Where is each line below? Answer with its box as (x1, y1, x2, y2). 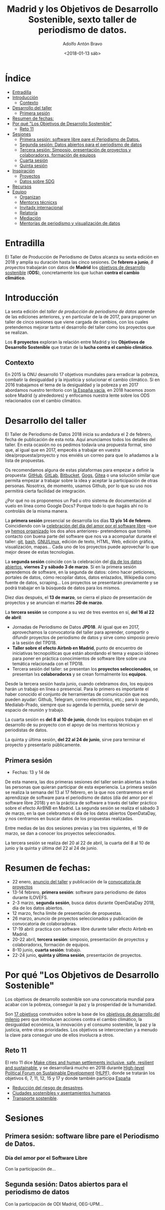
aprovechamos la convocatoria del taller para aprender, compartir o (12, 629, 149, 635)
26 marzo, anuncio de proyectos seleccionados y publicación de (12, 915, 143, 921)
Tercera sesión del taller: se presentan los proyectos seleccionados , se (12, 666, 158, 672)
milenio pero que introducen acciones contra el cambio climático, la (5, 1017, 142, 1022)
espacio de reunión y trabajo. (5, 707, 65, 713)
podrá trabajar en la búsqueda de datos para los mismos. (5, 585, 121, 591)
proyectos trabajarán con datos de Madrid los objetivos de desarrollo (5, 264, 146, 270)
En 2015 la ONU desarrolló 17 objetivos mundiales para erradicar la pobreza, (5, 372, 159, 378)
